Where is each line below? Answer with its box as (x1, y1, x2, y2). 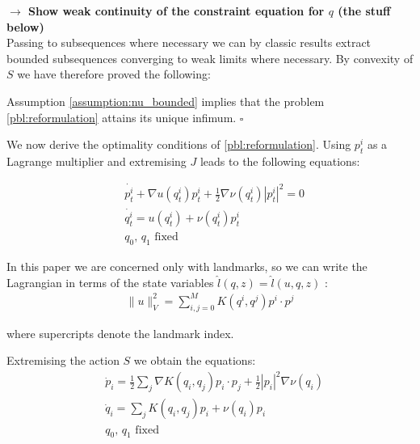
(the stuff (338, 2, 391, 19)
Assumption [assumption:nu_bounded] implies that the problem (6, 92, 325, 109)
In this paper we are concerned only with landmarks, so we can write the (6, 258, 367, 275)
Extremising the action (6, 352, 120, 369)
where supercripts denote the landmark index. (6, 324, 234, 341)
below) (6, 18, 44, 35)
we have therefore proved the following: (17, 66, 211, 82)
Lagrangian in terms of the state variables (6, 273, 214, 290)
